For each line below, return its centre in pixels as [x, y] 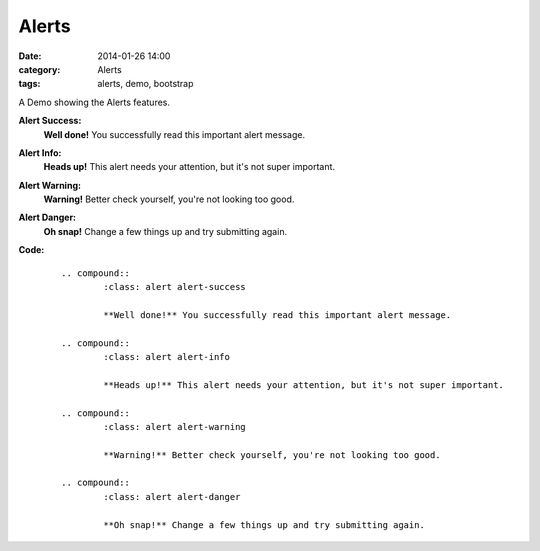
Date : [30, 56]
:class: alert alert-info [166, 356]
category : [39, 69]
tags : [29, 84]
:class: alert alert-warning [175, 426]
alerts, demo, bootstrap [145, 84]
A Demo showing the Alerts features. [94, 102]
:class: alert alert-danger [172, 496]
